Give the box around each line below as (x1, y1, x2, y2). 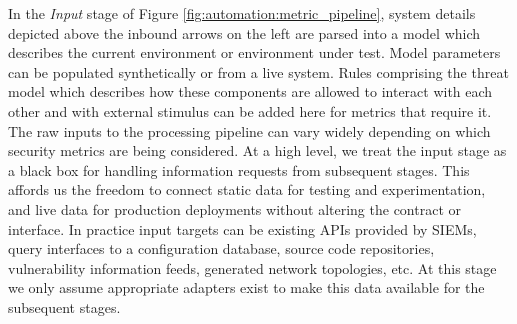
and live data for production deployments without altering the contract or (8, 198, 461, 219)
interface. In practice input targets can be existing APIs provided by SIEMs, (8, 218, 477, 239)
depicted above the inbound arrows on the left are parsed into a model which (8, 22, 481, 43)
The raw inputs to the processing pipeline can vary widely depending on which (8, 120, 491, 141)
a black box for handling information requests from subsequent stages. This (8, 159, 470, 180)
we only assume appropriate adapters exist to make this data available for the (8, 277, 485, 298)
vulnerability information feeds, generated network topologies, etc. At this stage (8, 257, 497, 278)
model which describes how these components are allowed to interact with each (8, 81, 493, 102)
